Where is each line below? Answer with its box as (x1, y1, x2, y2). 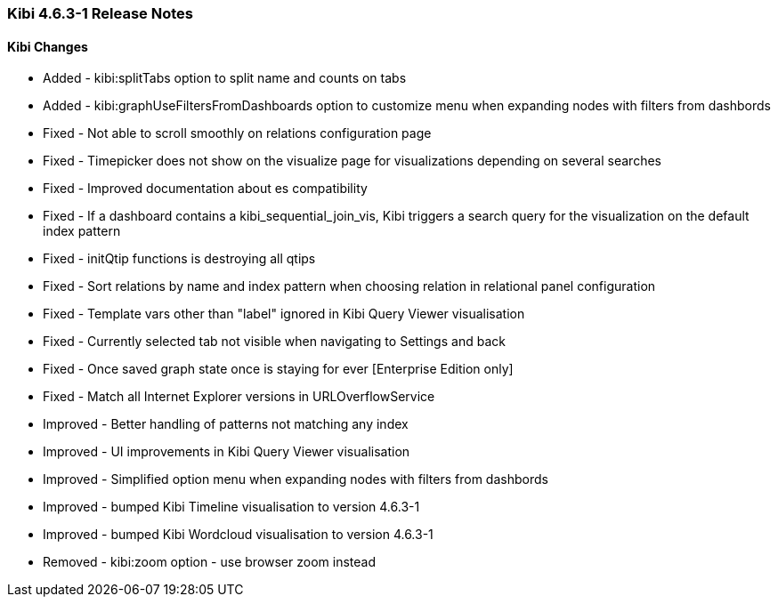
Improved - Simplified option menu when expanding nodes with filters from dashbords (43, 471, 548, 487)
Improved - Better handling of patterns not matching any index (43, 416, 409, 432)
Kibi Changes (7, 38, 88, 54)
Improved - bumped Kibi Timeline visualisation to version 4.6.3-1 (43, 499, 420, 515)
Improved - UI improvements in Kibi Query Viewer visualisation (43, 444, 410, 460)
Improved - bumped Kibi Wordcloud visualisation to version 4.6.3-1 (43, 527, 434, 543)
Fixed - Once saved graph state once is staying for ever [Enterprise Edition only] (43, 361, 514, 377)
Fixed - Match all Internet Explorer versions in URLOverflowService (43, 389, 435, 405)
